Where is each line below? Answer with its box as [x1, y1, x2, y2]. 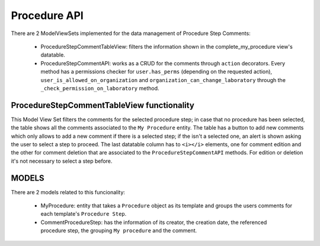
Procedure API [11, 9, 84, 22]
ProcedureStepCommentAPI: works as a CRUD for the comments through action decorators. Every [40, 59, 286, 67]
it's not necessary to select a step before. [11, 157, 113, 165]
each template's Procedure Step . [40, 210, 127, 217]
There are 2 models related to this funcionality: [11, 188, 126, 195]
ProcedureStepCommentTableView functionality [11, 100, 195, 110]
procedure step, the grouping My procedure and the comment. [40, 227, 197, 234]
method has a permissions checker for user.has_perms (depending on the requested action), [40, 68, 273, 75]
